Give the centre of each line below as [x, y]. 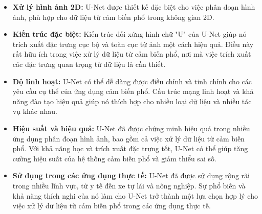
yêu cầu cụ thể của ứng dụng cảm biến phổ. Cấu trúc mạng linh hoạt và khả [133, 91]
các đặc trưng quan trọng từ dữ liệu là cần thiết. [89, 64]
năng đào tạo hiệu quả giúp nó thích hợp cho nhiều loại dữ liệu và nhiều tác [132, 101]
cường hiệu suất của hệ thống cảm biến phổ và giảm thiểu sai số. [114, 158]
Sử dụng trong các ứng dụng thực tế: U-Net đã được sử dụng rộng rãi [131, 175]
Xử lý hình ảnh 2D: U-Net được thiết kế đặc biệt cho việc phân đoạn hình [134, 7]
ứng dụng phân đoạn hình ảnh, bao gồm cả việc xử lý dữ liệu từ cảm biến [128, 138]
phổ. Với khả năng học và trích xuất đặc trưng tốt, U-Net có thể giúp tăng [130, 148]
